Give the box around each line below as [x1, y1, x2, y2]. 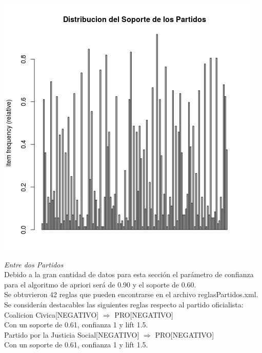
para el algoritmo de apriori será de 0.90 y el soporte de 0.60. [4, 279, 196, 289]
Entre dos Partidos [4, 259, 64, 269]
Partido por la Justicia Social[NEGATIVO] [4, 329, 139, 340]
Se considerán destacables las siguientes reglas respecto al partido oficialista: [4, 299, 244, 309]
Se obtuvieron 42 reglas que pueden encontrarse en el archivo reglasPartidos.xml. [4, 289, 258, 300]
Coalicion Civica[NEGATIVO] [4, 309, 99, 320]
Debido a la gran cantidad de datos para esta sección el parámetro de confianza [4, 269, 254, 280]
